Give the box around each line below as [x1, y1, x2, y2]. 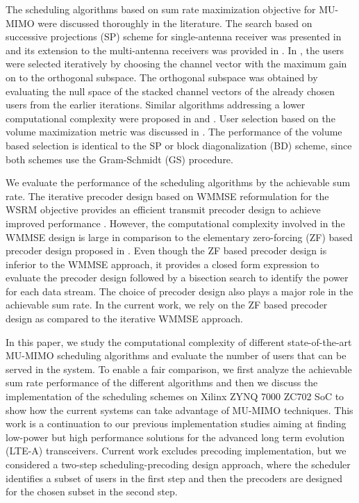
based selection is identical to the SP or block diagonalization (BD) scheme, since [6, 138, 352, 152]
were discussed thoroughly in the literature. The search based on [37, 15, 312, 30]
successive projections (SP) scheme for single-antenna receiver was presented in [6, 29, 342, 44]
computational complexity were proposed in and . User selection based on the [6, 110, 335, 125]
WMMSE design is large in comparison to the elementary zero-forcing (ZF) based [6, 229, 353, 244]
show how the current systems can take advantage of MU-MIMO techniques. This [6, 402, 353, 417]
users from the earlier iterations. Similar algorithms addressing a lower [6, 97, 306, 112]
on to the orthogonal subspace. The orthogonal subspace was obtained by [6, 69, 318, 84]
